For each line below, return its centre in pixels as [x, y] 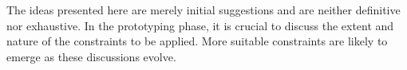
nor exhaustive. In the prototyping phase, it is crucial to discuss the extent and [200, 25]
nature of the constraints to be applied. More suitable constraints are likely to [197, 41]
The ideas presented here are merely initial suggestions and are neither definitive [203, 10]
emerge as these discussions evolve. [91, 56]
